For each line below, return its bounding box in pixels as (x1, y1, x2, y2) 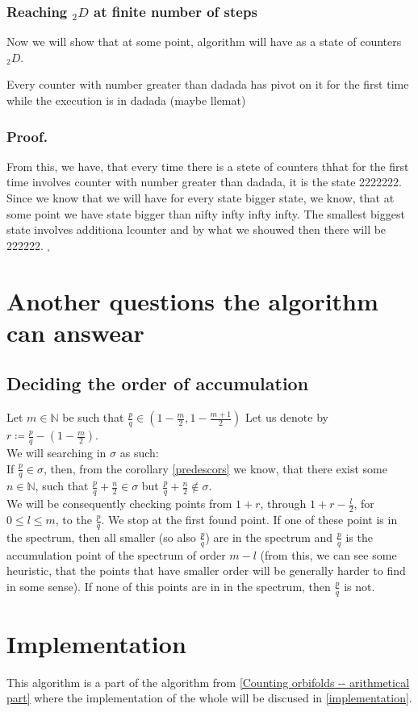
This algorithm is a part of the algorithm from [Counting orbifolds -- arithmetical (6, 673, 410, 690)
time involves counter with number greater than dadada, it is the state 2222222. (6, 173, 402, 190)
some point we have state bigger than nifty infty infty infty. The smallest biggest (6, 205, 405, 222)
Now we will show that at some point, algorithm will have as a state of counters (6, 33, 402, 50)
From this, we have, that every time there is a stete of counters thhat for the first (6, 157, 409, 174)
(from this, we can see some (260, 546, 397, 563)
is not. (344, 577, 375, 594)
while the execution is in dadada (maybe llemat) (6, 92, 246, 108)
